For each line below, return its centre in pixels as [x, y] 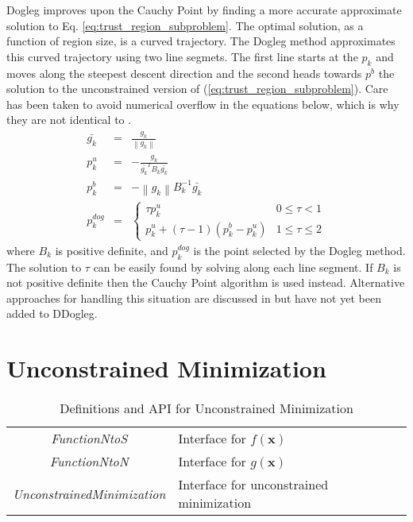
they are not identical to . [69, 120]
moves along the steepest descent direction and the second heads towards [184, 73]
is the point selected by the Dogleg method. [299, 250]
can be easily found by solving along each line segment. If [233, 267]
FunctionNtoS [89, 439]
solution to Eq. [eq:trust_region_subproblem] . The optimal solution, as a [185, 25]
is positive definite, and [112, 250]
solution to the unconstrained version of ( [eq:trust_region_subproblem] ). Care [197, 89]
